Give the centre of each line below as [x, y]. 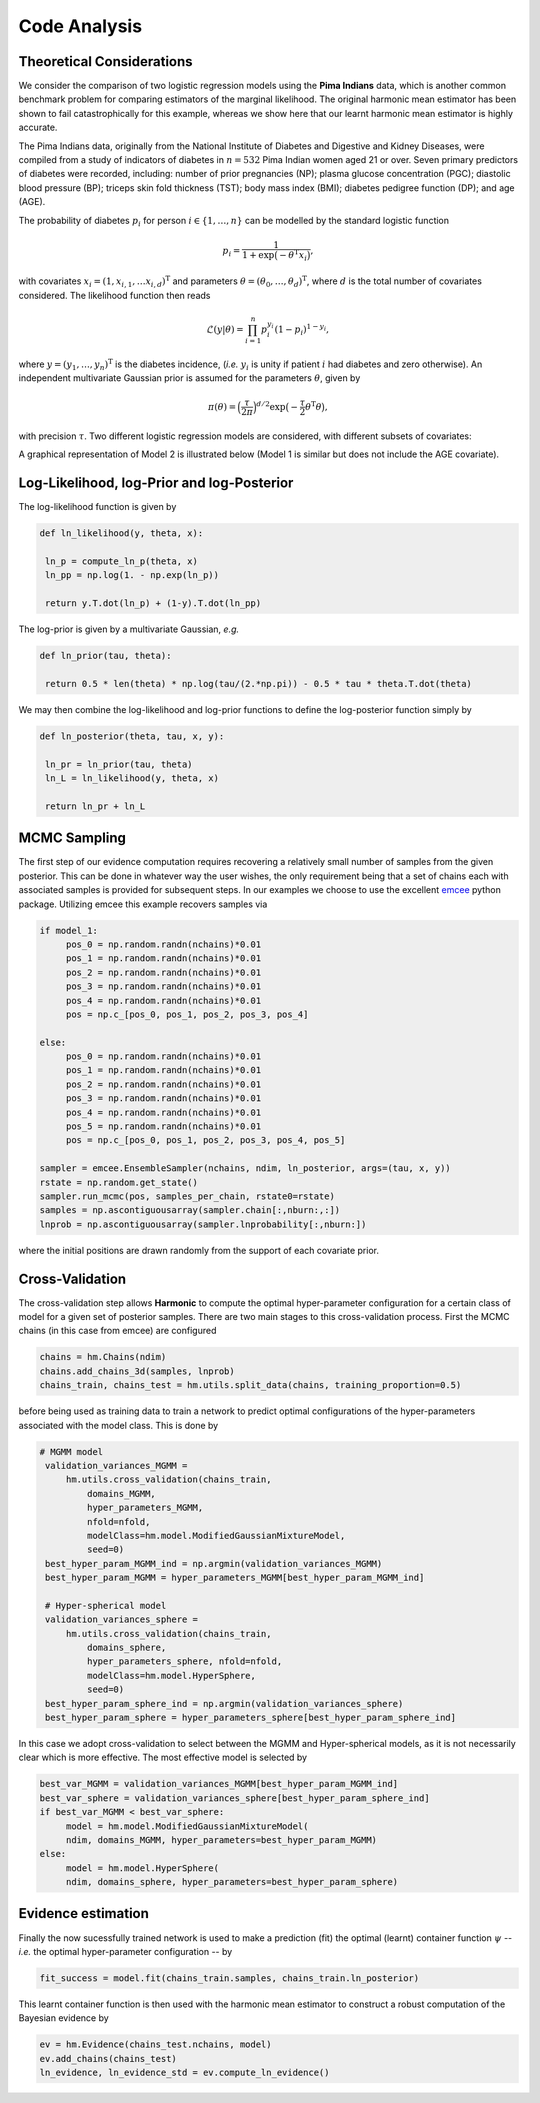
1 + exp [258, 254]
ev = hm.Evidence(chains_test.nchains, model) [155, 2044]
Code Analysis [80, 26]
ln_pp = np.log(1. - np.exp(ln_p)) [132, 575]
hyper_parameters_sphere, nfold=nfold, [184, 1661]
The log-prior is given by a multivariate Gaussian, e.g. [129, 629]
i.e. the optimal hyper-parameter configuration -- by [125, 1951]
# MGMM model [71, 1451]
